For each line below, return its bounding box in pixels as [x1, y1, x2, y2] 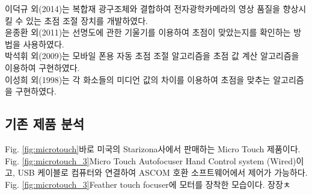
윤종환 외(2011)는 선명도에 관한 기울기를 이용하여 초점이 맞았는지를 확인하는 [5, 26, 291, 39]
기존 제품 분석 [5, 114, 85, 133]
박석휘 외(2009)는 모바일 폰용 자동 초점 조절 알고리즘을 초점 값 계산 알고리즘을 [5, 49, 299, 62]
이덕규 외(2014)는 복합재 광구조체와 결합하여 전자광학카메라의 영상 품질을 [5, 2, 280, 14]
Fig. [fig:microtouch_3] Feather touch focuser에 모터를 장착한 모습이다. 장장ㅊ [5, 178, 291, 190]
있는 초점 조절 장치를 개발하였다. [26, 14, 148, 26]
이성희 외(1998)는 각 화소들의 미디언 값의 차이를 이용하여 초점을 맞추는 [5, 73, 271, 85]
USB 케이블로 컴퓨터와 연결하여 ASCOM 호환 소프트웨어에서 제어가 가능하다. [17, 166, 308, 179]
